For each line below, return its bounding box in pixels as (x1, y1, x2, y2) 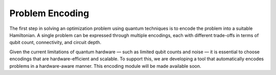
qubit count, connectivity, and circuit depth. (9, 40, 102, 46)
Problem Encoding (9, 8, 89, 19)
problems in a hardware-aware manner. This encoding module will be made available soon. (9, 63, 201, 69)
